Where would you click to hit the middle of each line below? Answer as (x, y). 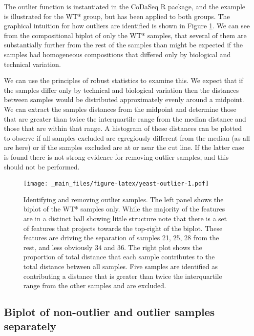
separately (30, 326)
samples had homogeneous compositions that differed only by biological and (117, 54)
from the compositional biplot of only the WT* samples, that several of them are (125, 35)
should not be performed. (42, 166)
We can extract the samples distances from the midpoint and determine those (120, 109)
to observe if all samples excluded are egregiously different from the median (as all (127, 137)
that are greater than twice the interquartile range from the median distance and (125, 118)
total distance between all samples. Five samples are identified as (121, 266)
